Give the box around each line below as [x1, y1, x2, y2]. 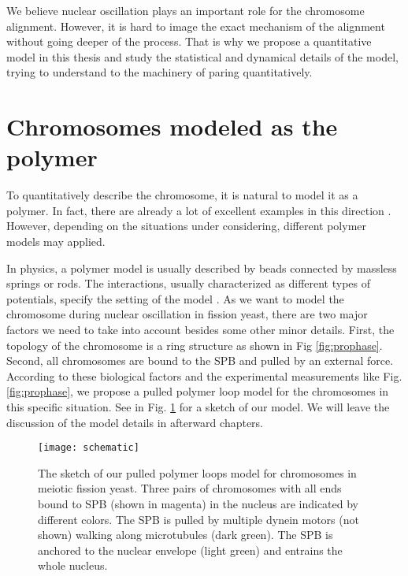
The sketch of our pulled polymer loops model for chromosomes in [38, 464, 357, 481]
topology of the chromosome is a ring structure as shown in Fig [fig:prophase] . [6, 336, 383, 353]
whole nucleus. [38, 557, 108, 574]
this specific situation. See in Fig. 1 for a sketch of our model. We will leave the [6, 399, 390, 414]
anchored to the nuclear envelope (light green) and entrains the [38, 541, 343, 558]
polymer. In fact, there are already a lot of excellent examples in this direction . [6, 202, 391, 218]
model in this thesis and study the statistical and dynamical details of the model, [6, 48, 399, 65]
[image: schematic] [38, 442, 139, 454]
